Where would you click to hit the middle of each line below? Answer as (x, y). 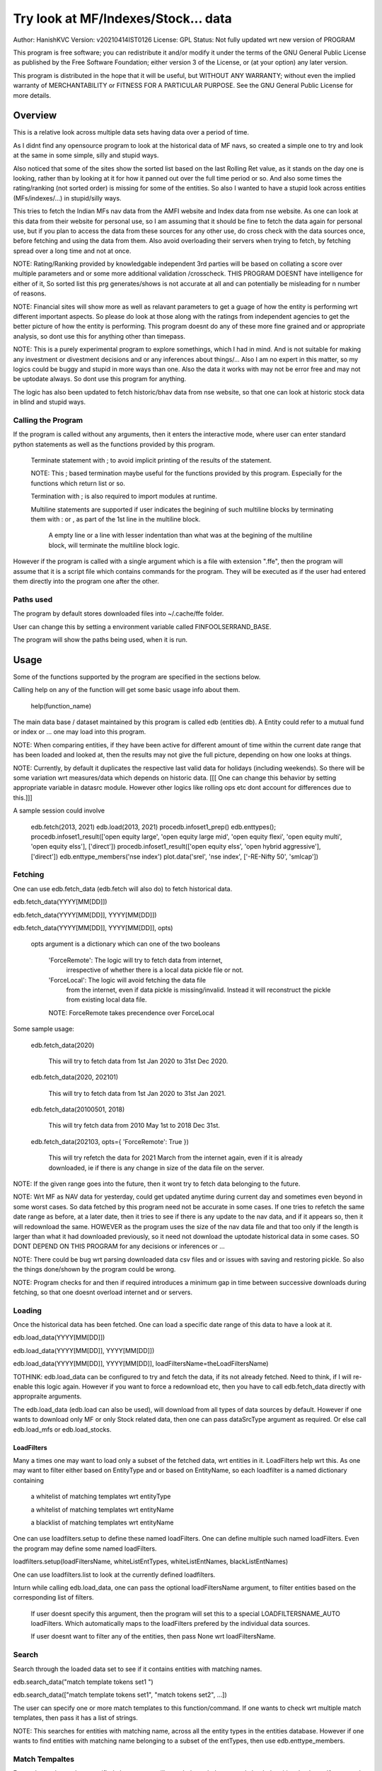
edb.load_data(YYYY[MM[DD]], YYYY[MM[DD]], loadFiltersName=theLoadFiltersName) (141, 1364)
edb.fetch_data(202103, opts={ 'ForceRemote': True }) (110, 1141)
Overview (35, 116)
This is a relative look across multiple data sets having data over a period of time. (131, 132)
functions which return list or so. (78, 483)
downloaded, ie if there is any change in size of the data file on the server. (156, 1167)
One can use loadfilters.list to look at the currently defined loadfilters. (114, 1574)
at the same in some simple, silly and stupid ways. (86, 155)
